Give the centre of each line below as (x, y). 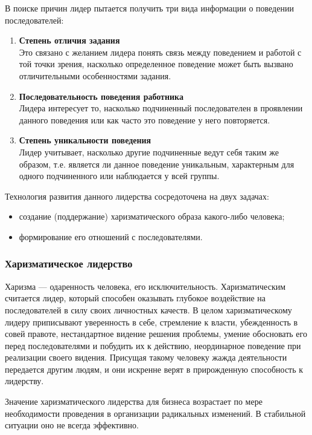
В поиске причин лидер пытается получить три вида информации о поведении (149, 8)
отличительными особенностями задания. (95, 75)
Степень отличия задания (69, 40)
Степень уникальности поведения (85, 140)
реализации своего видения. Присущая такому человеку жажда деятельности (146, 357)
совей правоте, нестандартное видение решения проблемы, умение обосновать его (156, 334)
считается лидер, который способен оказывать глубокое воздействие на (135, 298)
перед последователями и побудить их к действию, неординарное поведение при (153, 345)
